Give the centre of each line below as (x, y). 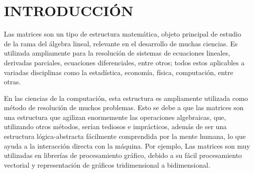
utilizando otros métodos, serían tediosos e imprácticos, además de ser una (116, 126)
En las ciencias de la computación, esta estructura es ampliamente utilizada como (126, 98)
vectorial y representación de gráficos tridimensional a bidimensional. (107, 164)
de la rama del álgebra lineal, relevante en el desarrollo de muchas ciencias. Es (121, 43)
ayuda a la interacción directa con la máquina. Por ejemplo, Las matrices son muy (127, 145)
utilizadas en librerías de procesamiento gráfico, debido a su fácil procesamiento (123, 155)
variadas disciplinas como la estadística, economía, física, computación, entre (119, 72)
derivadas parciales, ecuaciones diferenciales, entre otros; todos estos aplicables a (124, 62)
